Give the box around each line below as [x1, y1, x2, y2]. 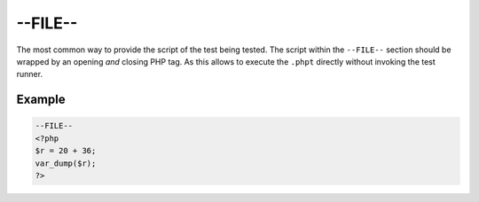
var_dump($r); [35, 158, 97, 168]
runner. [16, 69, 43, 80]
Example [16, 92, 66, 107]
